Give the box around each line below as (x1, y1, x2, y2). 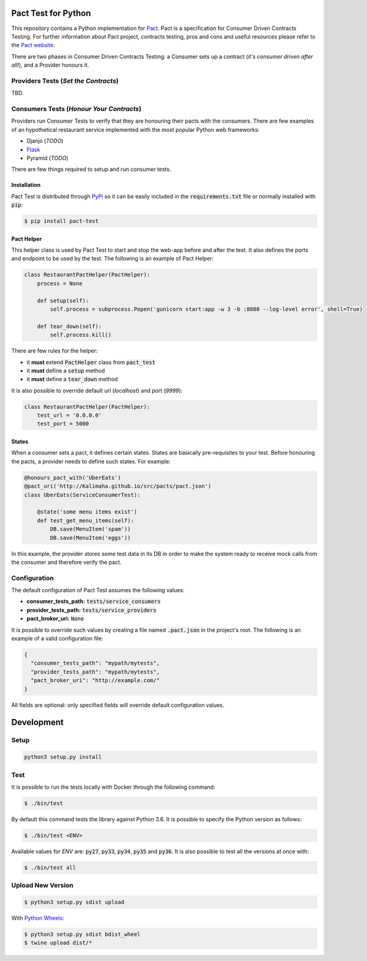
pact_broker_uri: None (26, 615, 84, 622)
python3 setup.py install (24, 754, 102, 761)
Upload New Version (11, 881, 73, 890)
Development (11, 717, 64, 727)
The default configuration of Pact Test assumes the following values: (11, 587, 185, 594)
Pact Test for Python (11, 8, 91, 18)
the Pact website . (11, 42, 55, 49)
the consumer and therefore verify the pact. (11, 558, 122, 566)
